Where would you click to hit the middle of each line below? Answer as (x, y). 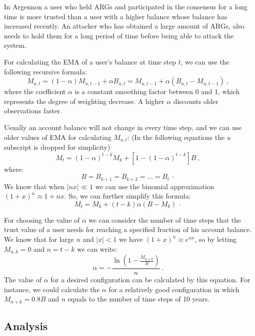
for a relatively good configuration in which (174, 289)
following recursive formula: (46, 71)
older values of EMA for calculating (58, 137)
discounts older (196, 101)
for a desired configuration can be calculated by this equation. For (150, 280)
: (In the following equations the (176, 137)
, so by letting (216, 239)
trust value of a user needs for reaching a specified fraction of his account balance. (128, 229)
